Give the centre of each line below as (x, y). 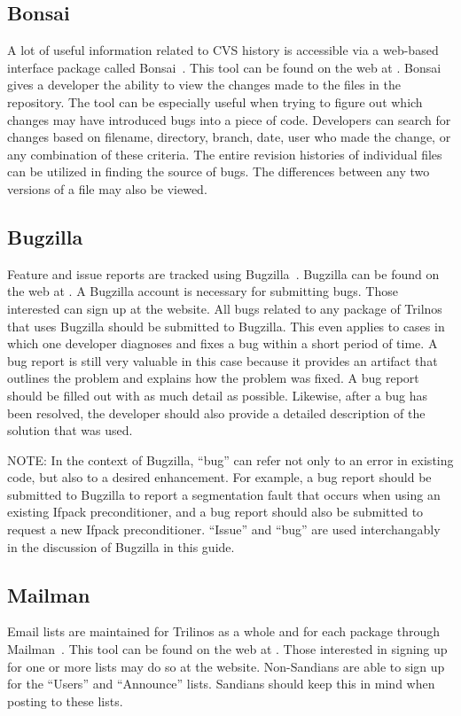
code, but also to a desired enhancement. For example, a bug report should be (219, 477)
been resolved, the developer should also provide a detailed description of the (216, 412)
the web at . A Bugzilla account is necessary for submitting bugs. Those (203, 291)
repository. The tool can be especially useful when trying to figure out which (215, 101)
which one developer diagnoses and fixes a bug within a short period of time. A (223, 343)
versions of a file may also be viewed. (107, 188)
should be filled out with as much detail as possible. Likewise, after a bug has (218, 395)
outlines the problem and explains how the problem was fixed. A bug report (213, 378)
